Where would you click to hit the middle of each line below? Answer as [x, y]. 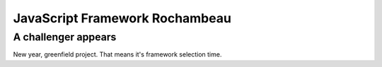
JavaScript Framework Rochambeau [122, 18]
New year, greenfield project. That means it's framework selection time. [117, 54]
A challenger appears [65, 37]
